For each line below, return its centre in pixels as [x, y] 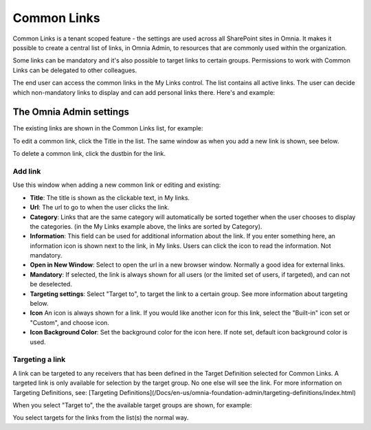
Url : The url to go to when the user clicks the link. [100, 207]
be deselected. [51, 284]
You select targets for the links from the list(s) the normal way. [101, 418]
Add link [27, 171]
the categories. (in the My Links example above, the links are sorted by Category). [146, 226]
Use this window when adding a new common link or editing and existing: [117, 185]
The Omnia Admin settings [71, 112]
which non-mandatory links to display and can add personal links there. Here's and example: [144, 92]
